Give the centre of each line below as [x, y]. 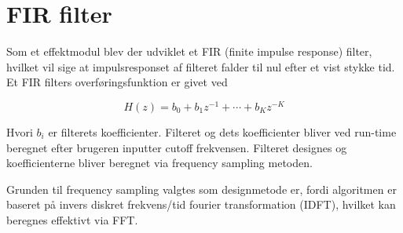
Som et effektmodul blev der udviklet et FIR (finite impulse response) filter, [189, 51]
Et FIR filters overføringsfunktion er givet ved [117, 82]
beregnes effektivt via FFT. [72, 219]
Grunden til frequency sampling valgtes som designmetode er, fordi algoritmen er [201, 189]
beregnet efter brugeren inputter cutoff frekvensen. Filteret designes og [177, 147]
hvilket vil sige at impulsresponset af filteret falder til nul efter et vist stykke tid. [201, 66]
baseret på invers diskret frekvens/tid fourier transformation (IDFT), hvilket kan [201, 204]
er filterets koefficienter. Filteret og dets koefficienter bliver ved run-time [222, 131]
